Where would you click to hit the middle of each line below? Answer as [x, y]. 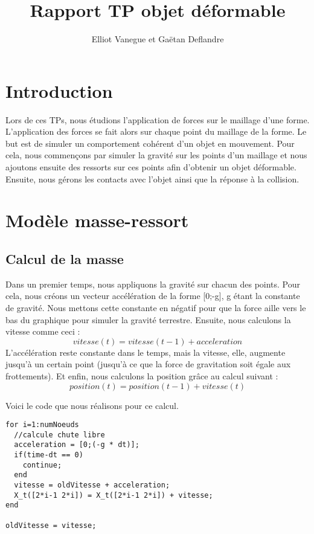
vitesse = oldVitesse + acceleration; [92, 485]
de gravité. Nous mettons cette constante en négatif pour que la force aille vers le [156, 307]
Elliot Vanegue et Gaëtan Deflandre [158, 39]
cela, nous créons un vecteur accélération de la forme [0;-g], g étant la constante [153, 296]
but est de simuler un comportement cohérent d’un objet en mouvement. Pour [150, 143]
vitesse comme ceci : [43, 331]
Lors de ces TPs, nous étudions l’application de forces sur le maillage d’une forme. [158, 119]
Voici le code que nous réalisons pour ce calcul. [92, 405]
